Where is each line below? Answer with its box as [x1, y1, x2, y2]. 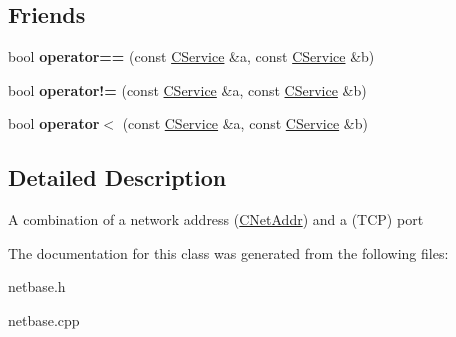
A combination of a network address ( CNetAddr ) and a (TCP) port [8, 209, 424, 230]
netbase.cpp [8, 309, 80, 330]
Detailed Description [8, 162, 227, 193]
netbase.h [8, 276, 66, 297]
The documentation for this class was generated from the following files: [8, 242, 449, 263]
